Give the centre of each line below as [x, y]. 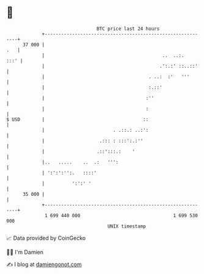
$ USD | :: [78, 119]
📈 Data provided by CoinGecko [46, 238]
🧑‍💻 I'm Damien [25, 252]
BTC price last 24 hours [128, 29]
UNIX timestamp [127, 226]
